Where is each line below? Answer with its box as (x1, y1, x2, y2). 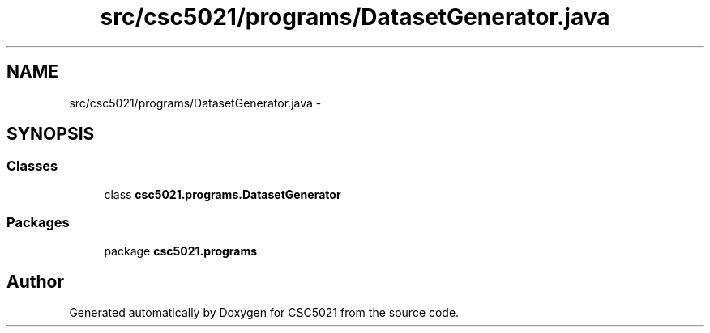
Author (6, 271, 64, 292)
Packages (6, 214, 70, 231)
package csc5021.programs (104, 243, 258, 258)
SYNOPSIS (6, 124, 95, 145)
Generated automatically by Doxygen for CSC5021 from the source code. (69, 306, 460, 320)
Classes (6, 158, 58, 175)
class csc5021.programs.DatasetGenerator (104, 187, 341, 201)
